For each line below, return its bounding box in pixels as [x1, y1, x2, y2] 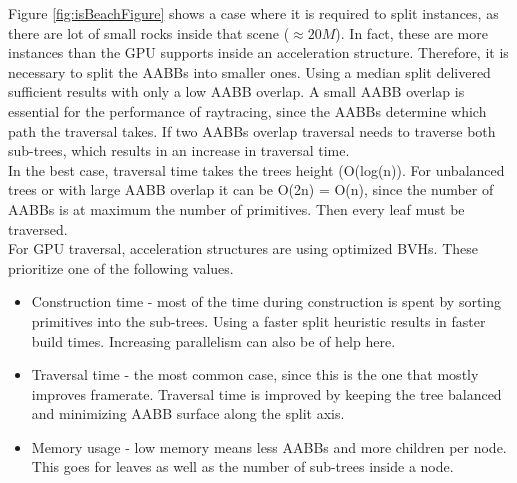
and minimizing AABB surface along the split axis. [31, 403, 345, 424]
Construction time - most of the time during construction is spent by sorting [31, 291, 502, 312]
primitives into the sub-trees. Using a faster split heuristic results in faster [31, 310, 486, 331]
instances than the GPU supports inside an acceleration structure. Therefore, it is [8, 42, 509, 63]
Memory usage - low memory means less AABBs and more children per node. [31, 436, 507, 457]
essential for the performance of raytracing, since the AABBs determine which [8, 100, 487, 121]
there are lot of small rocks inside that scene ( [8, 22, 290, 43]
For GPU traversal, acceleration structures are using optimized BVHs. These [8, 238, 478, 259]
